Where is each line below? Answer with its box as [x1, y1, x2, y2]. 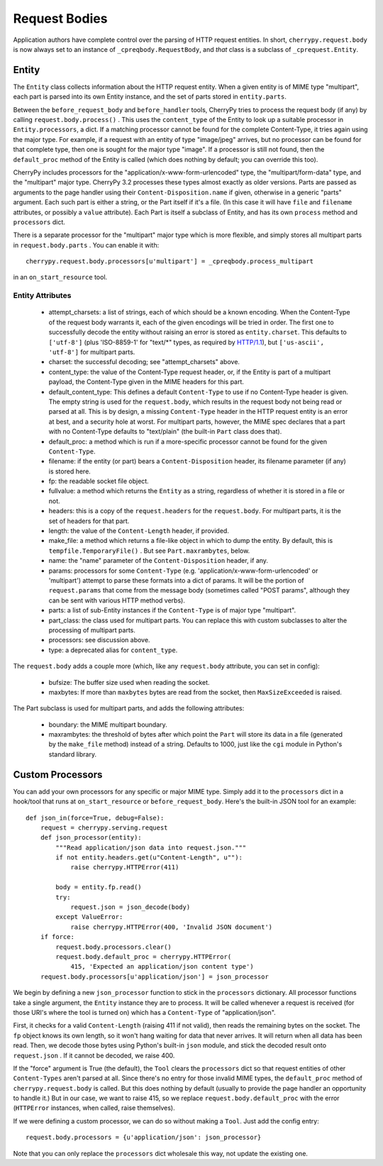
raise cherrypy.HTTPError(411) [70, 863, 179, 871]
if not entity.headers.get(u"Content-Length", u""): [55, 854, 243, 862]
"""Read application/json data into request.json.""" [55, 843, 247, 852]
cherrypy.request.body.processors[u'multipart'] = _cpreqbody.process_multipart [26, 258, 314, 265]
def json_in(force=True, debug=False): [26, 813, 165, 822]
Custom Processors [13, 769, 103, 781]
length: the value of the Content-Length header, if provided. [48, 527, 230, 535]
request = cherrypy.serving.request [40, 823, 168, 832]
